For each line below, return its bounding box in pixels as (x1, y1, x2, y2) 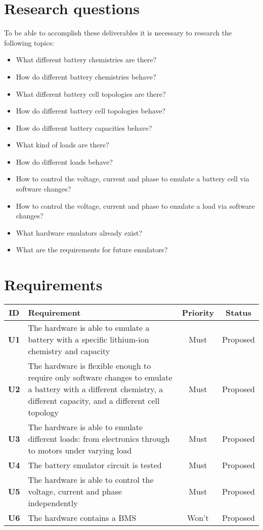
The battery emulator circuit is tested (28, 459, 162, 471)
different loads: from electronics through (28, 433, 170, 445)
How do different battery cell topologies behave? (16, 105, 166, 116)
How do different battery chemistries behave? (16, 71, 156, 82)
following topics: (4, 37, 54, 48)
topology (28, 406, 59, 419)
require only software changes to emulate (28, 371, 172, 384)
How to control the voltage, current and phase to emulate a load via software (16, 200, 255, 211)
